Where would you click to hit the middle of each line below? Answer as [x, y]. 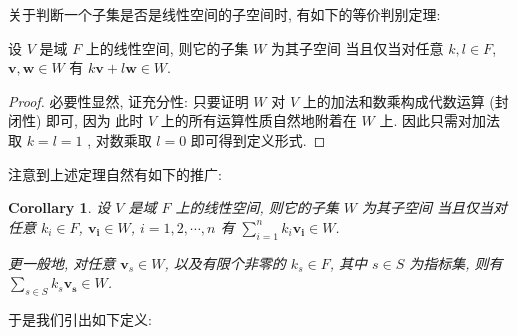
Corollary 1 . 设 [59, 207]
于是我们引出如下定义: [80, 318]
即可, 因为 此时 [95, 120]
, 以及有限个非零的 [225, 262]
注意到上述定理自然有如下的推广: [115, 173]
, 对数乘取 [119, 139]
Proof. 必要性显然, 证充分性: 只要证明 [128, 100]
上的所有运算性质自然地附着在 [258, 120]
